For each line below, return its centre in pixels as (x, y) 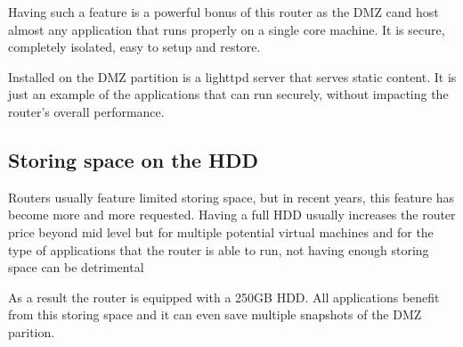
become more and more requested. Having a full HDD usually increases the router (232, 215)
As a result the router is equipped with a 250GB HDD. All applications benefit (224, 297)
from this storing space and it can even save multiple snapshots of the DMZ (215, 314)
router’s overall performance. (86, 111)
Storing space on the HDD (133, 159)
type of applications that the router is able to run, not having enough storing (219, 249)
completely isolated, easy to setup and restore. (134, 47)
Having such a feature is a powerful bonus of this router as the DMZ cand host (223, 12)
